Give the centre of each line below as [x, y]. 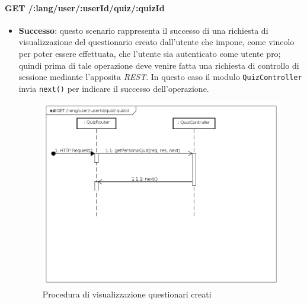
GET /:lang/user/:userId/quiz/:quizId [85, 7]
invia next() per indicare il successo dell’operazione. [114, 88]
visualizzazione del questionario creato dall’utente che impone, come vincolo [156, 42]
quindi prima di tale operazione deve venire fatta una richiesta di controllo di [159, 65]
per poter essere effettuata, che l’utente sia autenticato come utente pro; [150, 53]
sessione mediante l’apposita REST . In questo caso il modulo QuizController [160, 77]
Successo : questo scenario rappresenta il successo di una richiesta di [143, 30]
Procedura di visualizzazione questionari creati [127, 294]
